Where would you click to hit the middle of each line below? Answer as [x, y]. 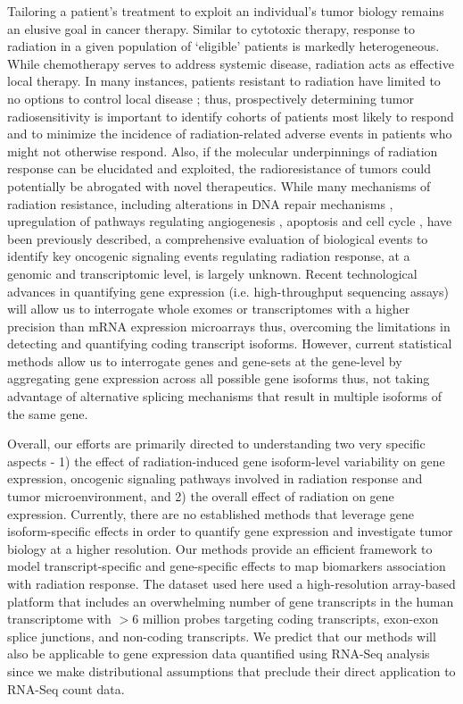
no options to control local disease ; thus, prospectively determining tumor [211, 98]
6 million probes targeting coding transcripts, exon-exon [285, 619]
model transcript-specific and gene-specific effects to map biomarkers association [227, 566]
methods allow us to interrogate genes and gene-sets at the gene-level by [205, 360]
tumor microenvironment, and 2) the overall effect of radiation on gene [201, 496]
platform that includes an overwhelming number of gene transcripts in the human [231, 601]
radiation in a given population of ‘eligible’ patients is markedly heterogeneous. [223, 46]
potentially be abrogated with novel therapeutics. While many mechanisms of [219, 185]
